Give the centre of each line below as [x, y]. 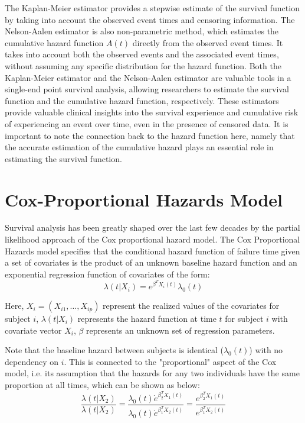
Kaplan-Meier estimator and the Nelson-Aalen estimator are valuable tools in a [148, 77]
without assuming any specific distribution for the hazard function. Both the [143, 65]
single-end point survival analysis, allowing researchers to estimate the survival [147, 89]
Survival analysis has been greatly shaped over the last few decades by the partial [152, 227]
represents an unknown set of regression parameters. [181, 330]
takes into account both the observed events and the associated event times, [142, 54]
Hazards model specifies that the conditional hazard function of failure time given [152, 251]
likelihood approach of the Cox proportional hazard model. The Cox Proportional [152, 239]
